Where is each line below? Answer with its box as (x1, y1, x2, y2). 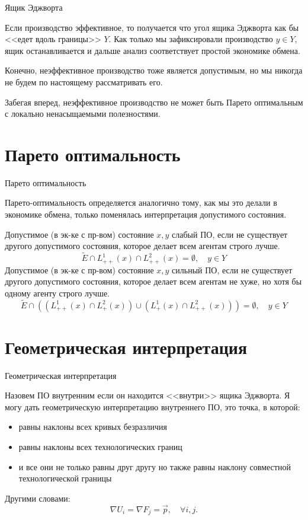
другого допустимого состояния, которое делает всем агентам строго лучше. (5, 240, 280, 252)
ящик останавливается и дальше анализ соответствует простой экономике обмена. (5, 44, 300, 56)
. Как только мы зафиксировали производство (108, 33, 273, 45)
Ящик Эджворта (5, 1, 63, 13)
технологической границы (18, 472, 112, 484)
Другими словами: (5, 492, 70, 504)
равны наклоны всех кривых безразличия (18, 420, 167, 433)
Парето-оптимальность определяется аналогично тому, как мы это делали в (5, 196, 277, 209)
